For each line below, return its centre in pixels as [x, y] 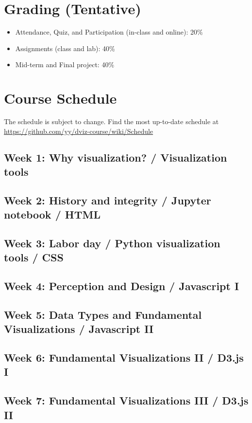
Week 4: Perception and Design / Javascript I [122, 286]
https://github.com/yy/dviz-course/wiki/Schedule [79, 131]
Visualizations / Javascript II [79, 329]
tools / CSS [34, 257]
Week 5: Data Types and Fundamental [103, 314]
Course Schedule [60, 98]
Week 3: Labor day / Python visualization [112, 243]
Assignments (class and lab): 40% [65, 48]
